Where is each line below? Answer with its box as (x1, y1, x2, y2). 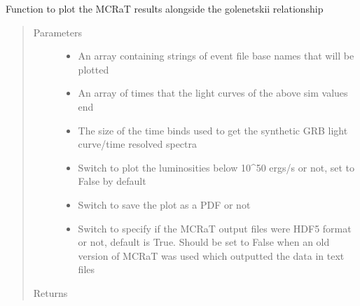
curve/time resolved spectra (78, 137, 198, 151)
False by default (78, 174, 146, 188)
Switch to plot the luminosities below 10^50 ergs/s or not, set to (78, 160, 354, 174)
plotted (78, 62, 109, 76)
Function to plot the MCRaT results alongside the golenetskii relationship (6, 1, 324, 15)
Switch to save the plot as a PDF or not (78, 197, 251, 211)
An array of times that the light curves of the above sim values (78, 85, 348, 100)
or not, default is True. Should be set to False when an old (78, 235, 330, 249)
